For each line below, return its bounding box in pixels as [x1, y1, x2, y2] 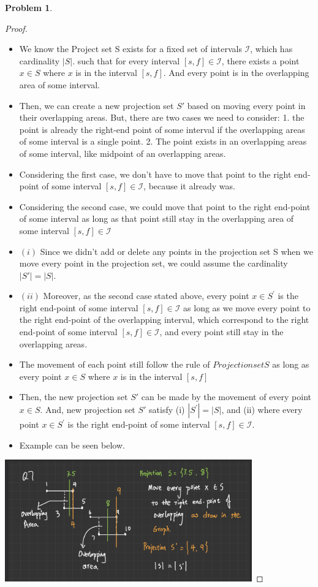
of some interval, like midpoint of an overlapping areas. [19, 146, 226, 159]
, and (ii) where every [221, 403, 303, 416]
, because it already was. [143, 180, 235, 192]
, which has [250, 42, 293, 55]
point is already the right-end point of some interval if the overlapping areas [19, 123, 305, 135]
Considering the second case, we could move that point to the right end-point [19, 200, 311, 213]
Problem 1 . [5, 1, 53, 13]
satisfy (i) [149, 403, 185, 416]
